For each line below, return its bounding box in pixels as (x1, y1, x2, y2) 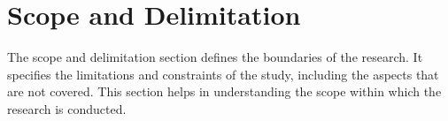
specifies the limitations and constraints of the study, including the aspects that (7, 64, 439, 83)
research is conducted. (7, 99, 127, 117)
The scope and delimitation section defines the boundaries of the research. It (7, 48, 423, 66)
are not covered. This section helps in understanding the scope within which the (7, 82, 442, 101)
